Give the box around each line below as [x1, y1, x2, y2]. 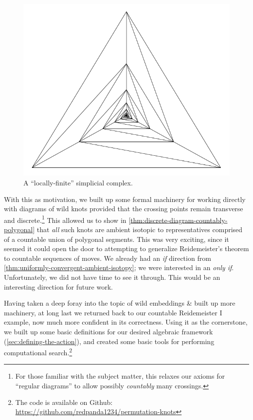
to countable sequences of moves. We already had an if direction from [4, 253, 211, 263]
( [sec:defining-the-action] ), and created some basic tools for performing [4, 336, 215, 346]
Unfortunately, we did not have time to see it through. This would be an [4, 272, 220, 282]
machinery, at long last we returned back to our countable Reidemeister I [4, 307, 222, 317]
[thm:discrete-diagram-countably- [128, 215, 228, 225]
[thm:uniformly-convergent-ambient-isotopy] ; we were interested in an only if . [4, 262, 234, 273]
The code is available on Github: [15, 397, 113, 407]
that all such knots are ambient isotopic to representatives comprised [36, 224, 243, 235]
